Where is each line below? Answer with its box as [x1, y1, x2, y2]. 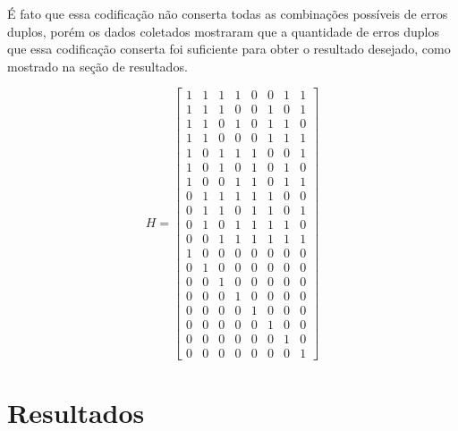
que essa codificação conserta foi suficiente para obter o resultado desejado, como [7, 39, 451, 58]
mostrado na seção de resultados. [7, 56, 188, 75]
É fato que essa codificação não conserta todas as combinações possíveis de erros [7, 4, 448, 22]
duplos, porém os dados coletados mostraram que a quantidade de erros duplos [7, 21, 439, 40]
